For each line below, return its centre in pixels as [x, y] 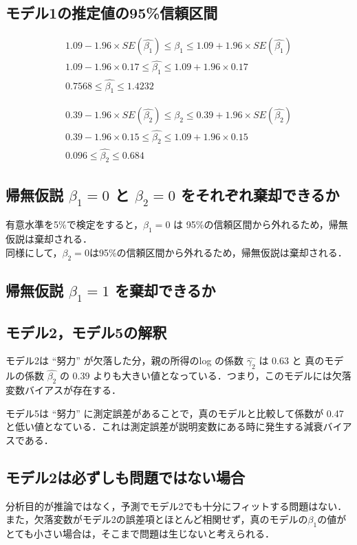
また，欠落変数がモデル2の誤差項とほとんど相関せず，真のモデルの [157, 519]
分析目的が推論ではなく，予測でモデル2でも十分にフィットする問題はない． [176, 505]
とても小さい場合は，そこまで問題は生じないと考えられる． [140, 534]
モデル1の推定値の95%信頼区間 [112, 13]
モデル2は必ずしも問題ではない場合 [126, 477]
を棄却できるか [165, 290]
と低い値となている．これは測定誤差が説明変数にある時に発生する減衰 [164, 426]
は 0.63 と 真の [292, 360]
